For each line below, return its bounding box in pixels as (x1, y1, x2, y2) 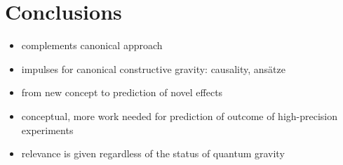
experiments (21, 122, 74, 137)
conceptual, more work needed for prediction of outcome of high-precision (21, 108, 338, 123)
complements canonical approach (21, 38, 163, 53)
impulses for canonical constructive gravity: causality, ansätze (21, 61, 285, 76)
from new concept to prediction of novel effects (21, 85, 223, 100)
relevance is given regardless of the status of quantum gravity (21, 146, 285, 161)
